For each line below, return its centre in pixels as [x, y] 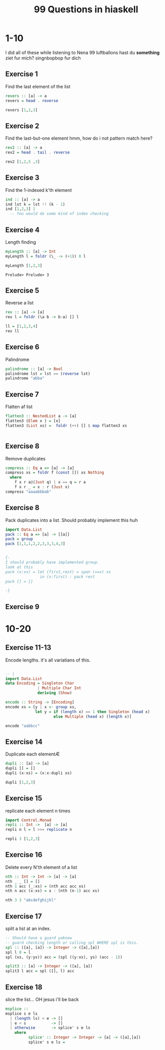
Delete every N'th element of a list [41, 867]
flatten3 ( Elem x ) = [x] [33, 421]
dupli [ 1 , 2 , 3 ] [20, 782]
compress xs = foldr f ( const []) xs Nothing [55, 473]
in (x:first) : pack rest [67, 577]
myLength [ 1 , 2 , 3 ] [24, 265]
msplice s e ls [22, 1014]
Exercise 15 [24, 798]
